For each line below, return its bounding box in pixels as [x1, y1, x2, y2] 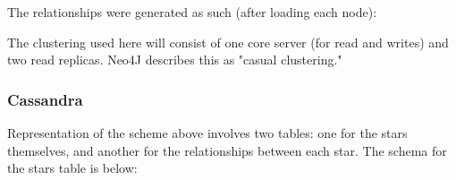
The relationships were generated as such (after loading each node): [7, 3, 377, 21]
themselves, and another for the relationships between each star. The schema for [7, 141, 447, 159]
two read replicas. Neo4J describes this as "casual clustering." [7, 50, 342, 69]
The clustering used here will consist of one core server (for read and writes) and [7, 32, 449, 51]
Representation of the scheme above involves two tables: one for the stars [7, 124, 408, 141]
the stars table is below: [7, 159, 138, 177]
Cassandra [7, 88, 83, 110]
